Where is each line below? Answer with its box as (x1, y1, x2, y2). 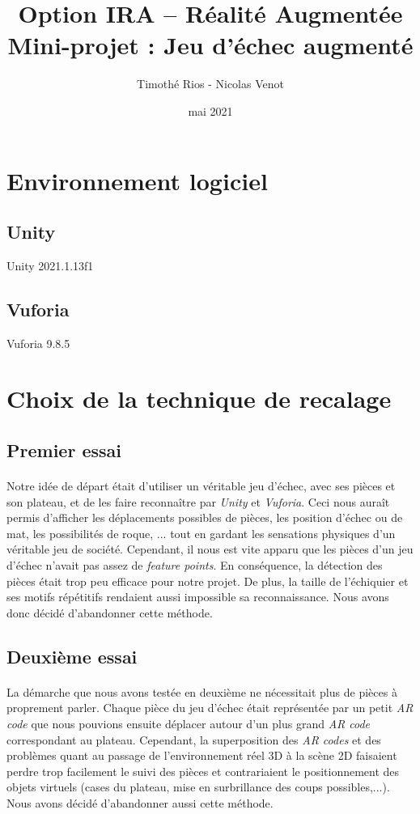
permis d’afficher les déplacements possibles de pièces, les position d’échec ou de (6, 509, 403, 526)
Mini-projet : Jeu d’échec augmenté (7, 28, 414, 61)
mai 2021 (188, 102, 233, 119)
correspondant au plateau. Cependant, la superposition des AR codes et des (6, 731, 381, 748)
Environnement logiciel (6, 163, 268, 197)
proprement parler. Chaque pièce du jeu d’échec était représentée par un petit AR (6, 699, 414, 716)
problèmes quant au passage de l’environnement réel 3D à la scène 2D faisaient (6, 747, 397, 764)
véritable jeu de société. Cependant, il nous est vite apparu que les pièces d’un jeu (6, 541, 414, 558)
